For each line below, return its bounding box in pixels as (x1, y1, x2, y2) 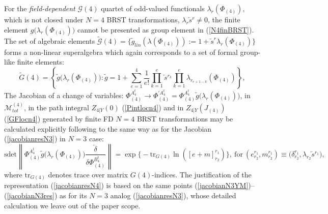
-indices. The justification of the (152, 169, 252, 179)
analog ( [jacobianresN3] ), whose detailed (110, 190, 236, 200)
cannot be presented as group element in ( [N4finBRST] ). (77, 24, 254, 35)
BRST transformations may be (136, 113, 233, 124)
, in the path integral (23, 102, 89, 113)
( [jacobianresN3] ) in (4, 133, 66, 144)
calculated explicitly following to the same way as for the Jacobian (4, 123, 212, 134)
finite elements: (17, 56, 64, 67)
